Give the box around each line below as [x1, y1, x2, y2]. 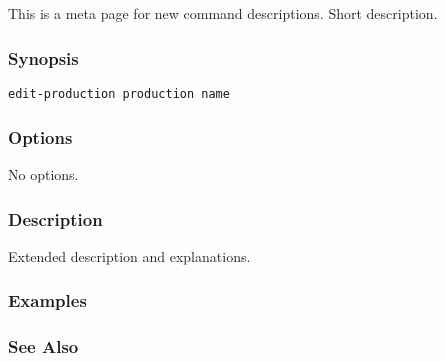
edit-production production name [8, 87, 230, 102]
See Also [8, 334, 79, 359]
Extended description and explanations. [8, 245, 251, 266]
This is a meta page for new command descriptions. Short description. [8, 3, 438, 24]
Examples [8, 288, 87, 313]
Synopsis [8, 45, 79, 70]
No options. [8, 164, 79, 185]
